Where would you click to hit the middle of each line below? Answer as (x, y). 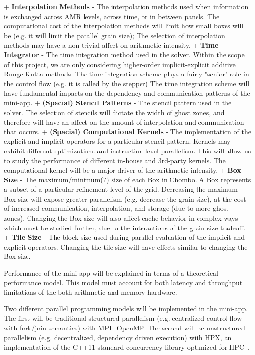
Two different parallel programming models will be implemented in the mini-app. (126, 308)
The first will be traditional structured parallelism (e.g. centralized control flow (123, 318)
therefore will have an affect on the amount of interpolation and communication (124, 122)
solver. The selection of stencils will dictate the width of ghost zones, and (114, 112)
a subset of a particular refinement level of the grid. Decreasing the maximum (121, 189)
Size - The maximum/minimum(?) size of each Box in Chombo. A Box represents (127, 179)
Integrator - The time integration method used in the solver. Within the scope (124, 54)
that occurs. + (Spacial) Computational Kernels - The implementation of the (127, 131)
